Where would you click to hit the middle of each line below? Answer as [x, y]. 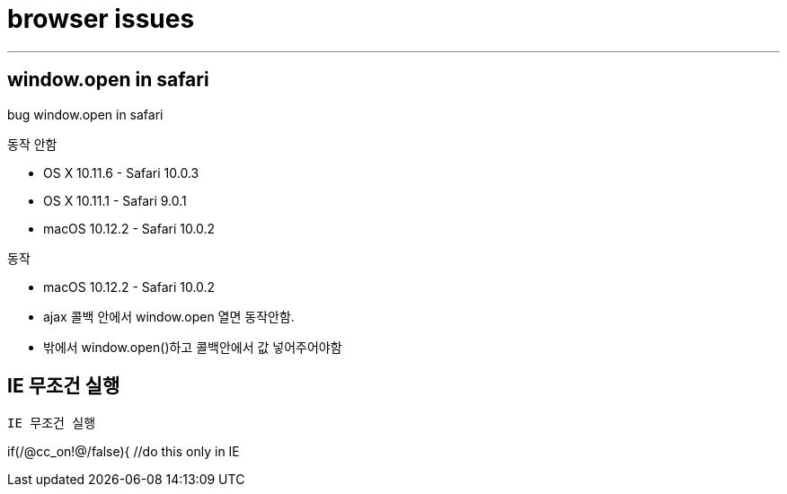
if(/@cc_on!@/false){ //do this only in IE [124, 452]
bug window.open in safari [85, 114]
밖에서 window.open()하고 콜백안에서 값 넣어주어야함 [193, 347]
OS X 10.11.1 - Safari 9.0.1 [115, 200]
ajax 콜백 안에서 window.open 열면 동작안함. [169, 316]
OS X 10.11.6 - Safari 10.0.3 [121, 172]
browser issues [101, 19]
